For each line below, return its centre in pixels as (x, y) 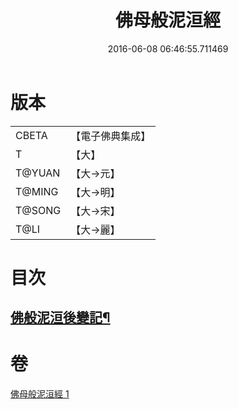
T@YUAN (38, 173)
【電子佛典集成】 (111, 136)
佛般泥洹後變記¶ (60, 317)
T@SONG (38, 210)
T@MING (37, 191)
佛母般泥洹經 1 (40, 394)
